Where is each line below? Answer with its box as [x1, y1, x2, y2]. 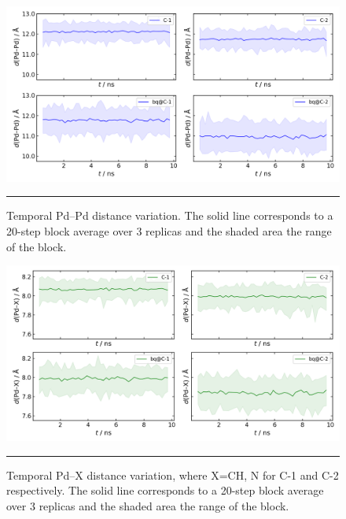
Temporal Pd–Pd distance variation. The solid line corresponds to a [6, 207, 333, 224]
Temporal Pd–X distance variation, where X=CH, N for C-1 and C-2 [6, 466, 339, 483]
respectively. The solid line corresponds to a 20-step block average [6, 482, 324, 499]
